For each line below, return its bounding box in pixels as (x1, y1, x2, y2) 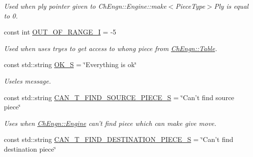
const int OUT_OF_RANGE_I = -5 (4, 27, 116, 37)
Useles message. (4, 75, 51, 86)
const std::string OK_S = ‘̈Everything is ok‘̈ (4, 59, 137, 70)
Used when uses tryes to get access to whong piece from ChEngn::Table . (4, 43, 217, 53)
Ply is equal (214, 1, 249, 11)
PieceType (175, 1, 205, 11)
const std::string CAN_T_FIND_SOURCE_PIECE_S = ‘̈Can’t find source (4, 92, 234, 102)
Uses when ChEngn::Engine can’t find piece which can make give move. (4, 118, 216, 128)
